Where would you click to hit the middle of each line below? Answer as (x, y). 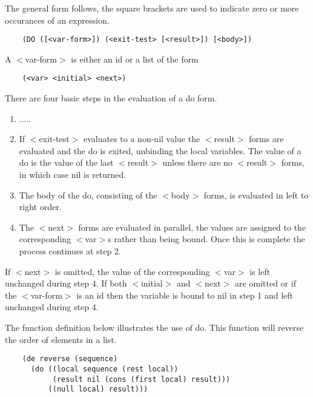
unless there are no (197, 162)
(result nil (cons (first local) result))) (141, 379)
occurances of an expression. (57, 20)
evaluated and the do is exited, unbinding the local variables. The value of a (160, 150)
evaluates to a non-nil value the (142, 139)
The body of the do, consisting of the (88, 195)
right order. (40, 207)
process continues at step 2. (70, 251)
